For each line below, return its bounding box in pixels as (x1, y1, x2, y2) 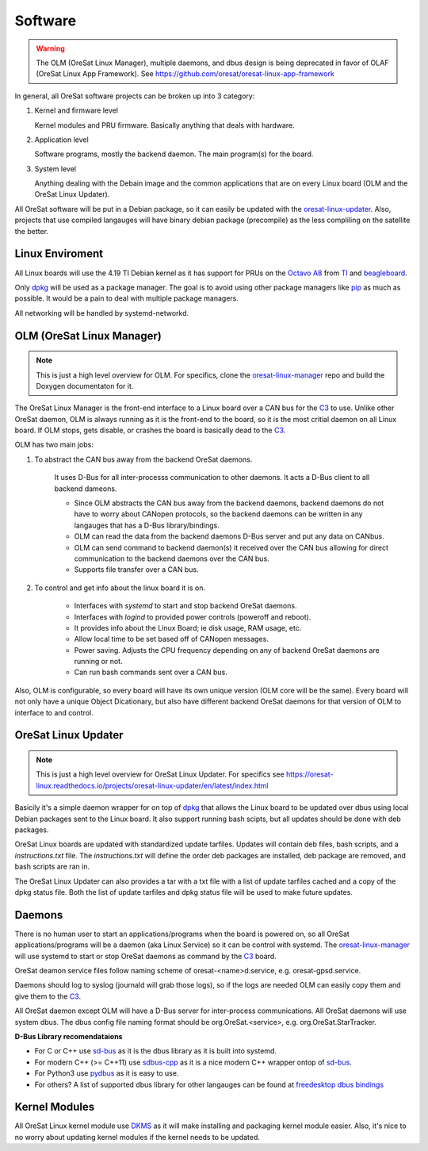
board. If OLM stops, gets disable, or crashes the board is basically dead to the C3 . (14, 425, 286, 435)
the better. (14, 226, 49, 236)
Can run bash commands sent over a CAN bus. (74, 667, 227, 677)
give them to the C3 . (14, 992, 82, 1001)
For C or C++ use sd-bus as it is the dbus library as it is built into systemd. (34, 1046, 277, 1056)
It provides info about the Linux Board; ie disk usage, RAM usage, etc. (74, 623, 302, 632)
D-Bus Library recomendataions (14, 1032, 123, 1041)
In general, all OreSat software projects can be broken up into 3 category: (14, 91, 255, 101)
